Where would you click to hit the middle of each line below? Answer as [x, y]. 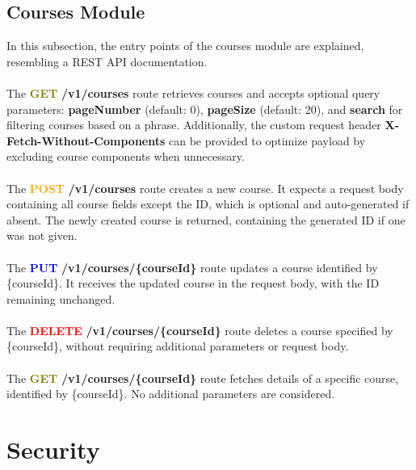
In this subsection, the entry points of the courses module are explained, [185, 46]
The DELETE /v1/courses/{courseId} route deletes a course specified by [200, 330]
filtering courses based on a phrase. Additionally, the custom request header [194, 125]
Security [53, 449]
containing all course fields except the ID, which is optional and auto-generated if [208, 204]
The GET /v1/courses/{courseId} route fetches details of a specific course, [203, 378]
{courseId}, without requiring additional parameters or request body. [178, 346]
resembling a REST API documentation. [107, 61]
